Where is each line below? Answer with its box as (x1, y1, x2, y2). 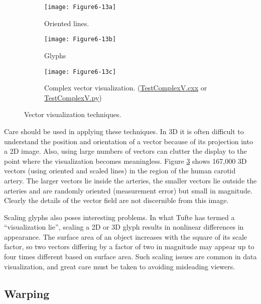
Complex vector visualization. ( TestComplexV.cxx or (44, 82, 207, 93)
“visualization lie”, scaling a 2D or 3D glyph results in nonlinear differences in (4, 222, 244, 232)
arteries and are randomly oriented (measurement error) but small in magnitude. (4, 185, 252, 195)
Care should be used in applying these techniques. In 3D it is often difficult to (4, 126, 244, 136)
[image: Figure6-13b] (44, 36, 116, 43)
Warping (4, 285, 50, 301)
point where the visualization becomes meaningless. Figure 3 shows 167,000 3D (4, 155, 247, 166)
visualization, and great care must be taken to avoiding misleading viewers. (4, 261, 235, 271)
